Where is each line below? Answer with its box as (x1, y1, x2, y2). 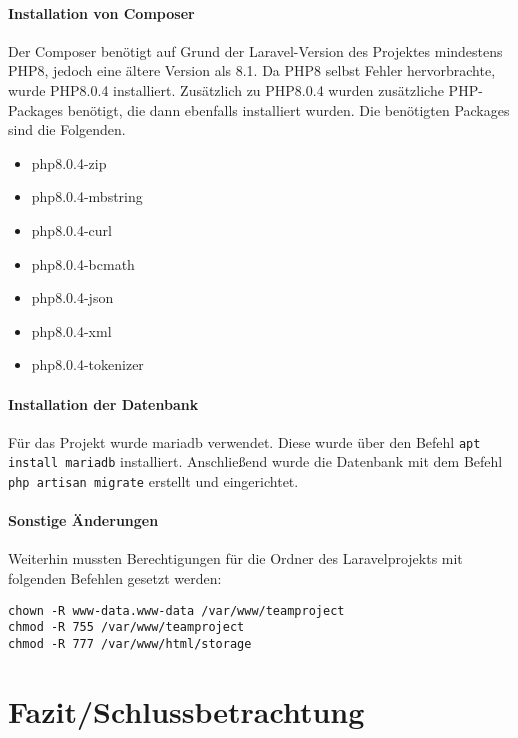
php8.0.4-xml (31, 320, 112, 341)
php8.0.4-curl (31, 219, 112, 240)
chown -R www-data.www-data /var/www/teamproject (8, 603, 345, 618)
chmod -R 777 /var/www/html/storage (8, 636, 252, 651)
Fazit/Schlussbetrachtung (8, 690, 365, 731)
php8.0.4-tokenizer (31, 354, 144, 375)
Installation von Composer (8, 2, 195, 23)
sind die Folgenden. (8, 119, 126, 140)
